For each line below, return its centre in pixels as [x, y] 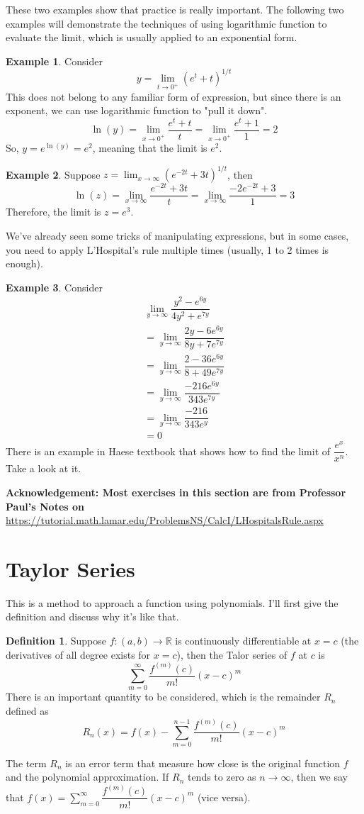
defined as [27, 711]
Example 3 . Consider [54, 287]
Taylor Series [70, 568]
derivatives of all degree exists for [78, 654]
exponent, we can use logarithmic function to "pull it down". [137, 110]
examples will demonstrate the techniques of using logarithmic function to [166, 23]
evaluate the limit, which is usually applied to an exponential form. [152, 37]
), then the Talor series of [232, 654]
